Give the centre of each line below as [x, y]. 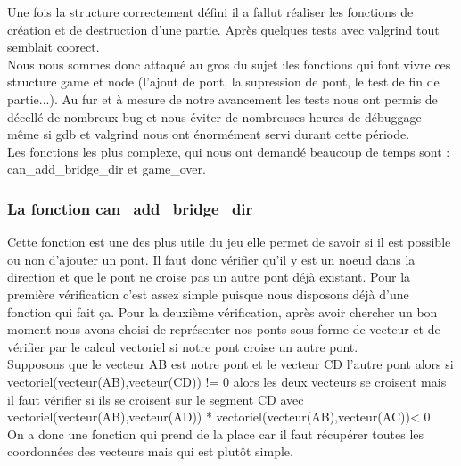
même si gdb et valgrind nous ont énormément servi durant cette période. [209, 134]
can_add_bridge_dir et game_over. [107, 169]
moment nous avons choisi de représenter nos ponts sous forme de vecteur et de [224, 329]
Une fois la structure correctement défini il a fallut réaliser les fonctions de [210, 12]
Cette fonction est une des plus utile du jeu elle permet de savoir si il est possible [229, 242]
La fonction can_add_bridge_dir [130, 208]
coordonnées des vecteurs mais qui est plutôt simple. [150, 451]
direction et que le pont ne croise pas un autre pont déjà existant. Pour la [209, 277]
